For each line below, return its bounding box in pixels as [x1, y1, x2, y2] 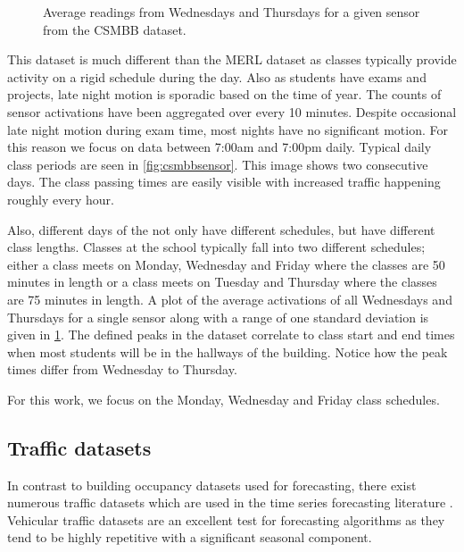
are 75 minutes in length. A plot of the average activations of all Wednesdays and [7, 289, 452, 308]
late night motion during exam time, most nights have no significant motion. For [7, 120, 449, 138]
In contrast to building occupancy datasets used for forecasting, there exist [7, 475, 417, 494]
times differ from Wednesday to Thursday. [7, 360, 237, 379]
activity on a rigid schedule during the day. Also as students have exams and [7, 67, 427, 86]
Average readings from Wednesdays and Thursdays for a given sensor [43, 3, 420, 21]
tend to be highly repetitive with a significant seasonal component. [7, 528, 372, 547]
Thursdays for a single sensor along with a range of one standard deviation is [7, 307, 429, 326]
